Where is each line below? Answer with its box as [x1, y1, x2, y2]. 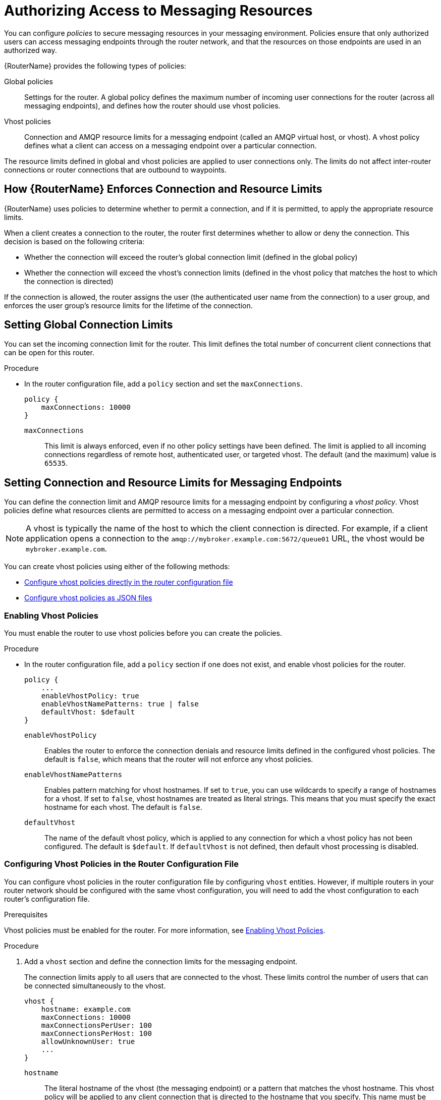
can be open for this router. [4, 348, 94, 357]
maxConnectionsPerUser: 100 [41, 1021, 152, 1029]
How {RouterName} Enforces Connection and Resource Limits [4, 183, 322, 196]
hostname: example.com [41, 1005, 131, 1013]
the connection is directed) [24, 277, 114, 286]
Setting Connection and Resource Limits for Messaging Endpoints [4, 476, 342, 489]
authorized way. [4, 45, 57, 54]
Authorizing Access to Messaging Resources [4, 2, 313, 19]
